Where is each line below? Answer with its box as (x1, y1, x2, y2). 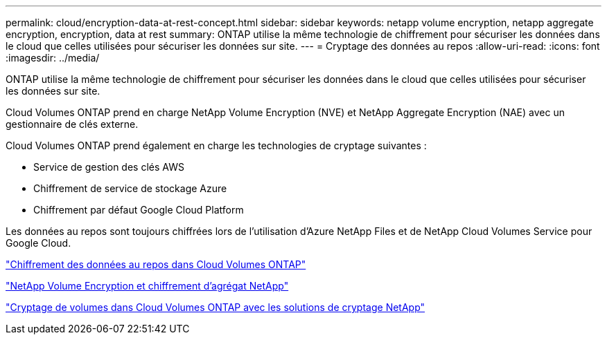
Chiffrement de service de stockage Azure (33, 182, 227, 194)
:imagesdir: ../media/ (6, 52, 100, 64)
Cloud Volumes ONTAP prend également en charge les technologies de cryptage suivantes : (6, 140, 427, 151)
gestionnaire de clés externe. (6, 118, 139, 130)
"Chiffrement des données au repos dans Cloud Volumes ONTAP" (6, 258, 306, 270)
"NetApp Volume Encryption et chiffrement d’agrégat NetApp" (6, 280, 289, 292)
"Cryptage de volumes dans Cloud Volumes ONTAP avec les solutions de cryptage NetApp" (6, 301, 425, 313)
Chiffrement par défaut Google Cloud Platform (33, 204, 244, 216)
